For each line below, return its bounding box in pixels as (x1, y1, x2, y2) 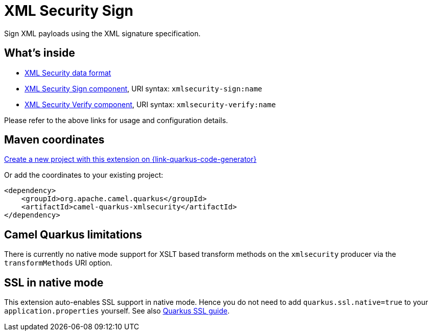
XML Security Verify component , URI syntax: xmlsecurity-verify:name (25, 100, 276, 109)
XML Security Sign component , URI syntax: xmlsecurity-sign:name (25, 84, 262, 93)
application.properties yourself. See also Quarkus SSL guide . (4, 306, 230, 316)
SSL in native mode (4, 276, 104, 289)
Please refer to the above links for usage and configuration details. (4, 115, 228, 125)
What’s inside (4, 46, 75, 60)
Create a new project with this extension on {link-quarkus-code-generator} (4, 155, 257, 164)
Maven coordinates (4, 133, 105, 147)
